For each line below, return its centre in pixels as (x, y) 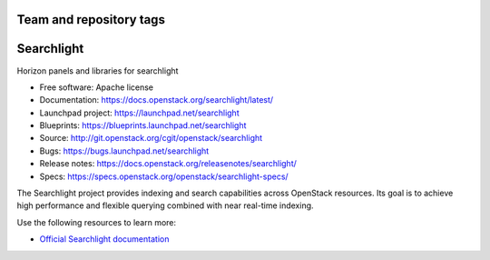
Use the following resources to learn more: (97, 222)
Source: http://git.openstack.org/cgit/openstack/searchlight (151, 138)
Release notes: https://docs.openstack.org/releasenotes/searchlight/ (168, 164)
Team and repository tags (91, 20)
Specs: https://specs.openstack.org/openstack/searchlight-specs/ (164, 176)
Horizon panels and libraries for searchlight (98, 70)
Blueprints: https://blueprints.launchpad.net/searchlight (143, 125)
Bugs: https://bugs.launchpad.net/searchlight (124, 151)
